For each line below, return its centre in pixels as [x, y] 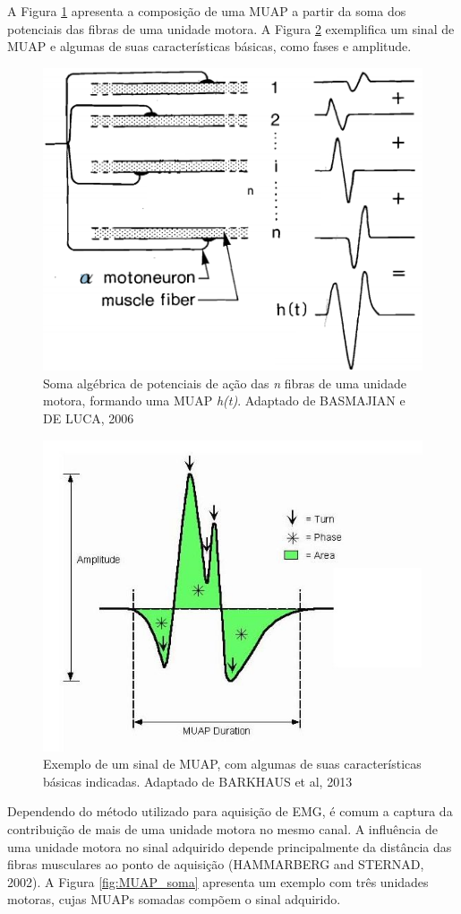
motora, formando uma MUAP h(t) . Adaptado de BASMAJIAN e [224, 400]
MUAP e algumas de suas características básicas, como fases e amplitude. [209, 46]
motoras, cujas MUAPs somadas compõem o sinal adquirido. [174, 899]
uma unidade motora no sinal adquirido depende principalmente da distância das [230, 846]
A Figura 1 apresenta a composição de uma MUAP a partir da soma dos [207, 11]
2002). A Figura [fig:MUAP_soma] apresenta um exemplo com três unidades [218, 881]
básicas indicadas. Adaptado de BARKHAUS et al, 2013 [198, 781]
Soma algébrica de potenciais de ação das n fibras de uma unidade [225, 383]
